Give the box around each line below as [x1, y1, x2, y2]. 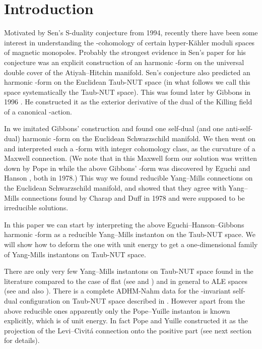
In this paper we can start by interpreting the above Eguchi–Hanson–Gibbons [4, 219, 244, 229]
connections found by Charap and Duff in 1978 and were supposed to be [21, 192, 245, 203]
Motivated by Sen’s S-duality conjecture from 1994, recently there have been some [4, 27, 258, 38]
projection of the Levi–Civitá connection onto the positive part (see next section [4, 325, 252, 335]
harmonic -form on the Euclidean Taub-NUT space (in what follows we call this [4, 77, 250, 87]
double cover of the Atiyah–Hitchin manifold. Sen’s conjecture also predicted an [4, 67, 250, 77]
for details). [4, 335, 40, 345]
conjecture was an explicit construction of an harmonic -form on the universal [4, 56, 244, 67]
